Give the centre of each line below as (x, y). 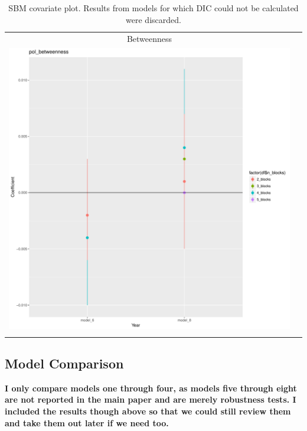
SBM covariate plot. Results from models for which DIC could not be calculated (153, 8)
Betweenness (149, 39)
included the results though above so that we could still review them (148, 411)
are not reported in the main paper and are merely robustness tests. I (151, 399)
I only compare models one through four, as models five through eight (151, 388)
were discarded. (153, 19)
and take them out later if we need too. (87, 422)
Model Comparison (64, 363)
